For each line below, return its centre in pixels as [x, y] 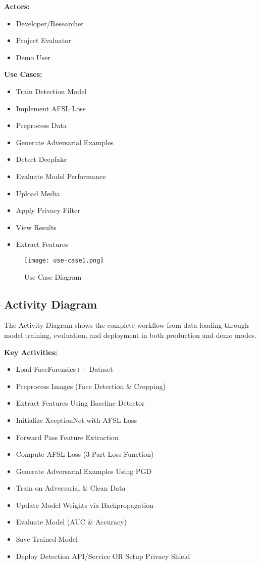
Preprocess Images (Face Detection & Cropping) [91, 386]
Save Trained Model [47, 539]
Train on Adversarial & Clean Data [71, 488]
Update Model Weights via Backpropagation [85, 505]
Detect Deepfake [41, 159]
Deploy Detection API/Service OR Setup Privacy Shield [103, 556]
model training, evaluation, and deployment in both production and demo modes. [130, 335]
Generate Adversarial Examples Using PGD [84, 471]
